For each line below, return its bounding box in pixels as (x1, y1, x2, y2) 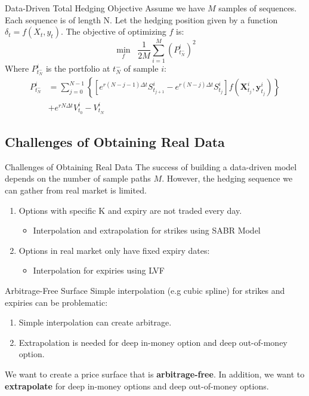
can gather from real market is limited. (5, 183, 147, 196)
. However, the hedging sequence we (162, 172, 293, 185)
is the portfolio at (45, 62, 110, 75)
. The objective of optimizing (60, 25, 166, 38)
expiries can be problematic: (5, 296, 108, 308)
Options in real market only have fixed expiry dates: (18, 244, 210, 256)
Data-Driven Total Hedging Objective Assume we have (5, 2, 205, 14)
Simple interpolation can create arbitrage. (18, 316, 172, 329)
